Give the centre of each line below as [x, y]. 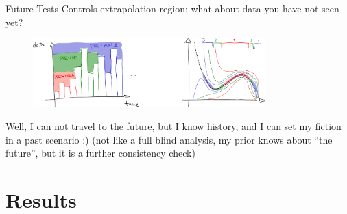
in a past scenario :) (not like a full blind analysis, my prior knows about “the [169, 139]
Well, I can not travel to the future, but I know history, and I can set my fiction [173, 126]
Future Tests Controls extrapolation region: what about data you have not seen [172, 8]
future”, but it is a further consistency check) [100, 153]
